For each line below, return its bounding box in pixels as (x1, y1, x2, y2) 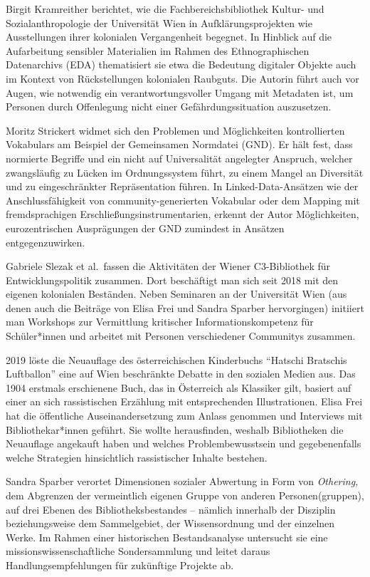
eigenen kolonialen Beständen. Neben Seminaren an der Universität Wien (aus (6, 286, 347, 301)
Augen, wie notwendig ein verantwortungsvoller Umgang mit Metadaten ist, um (6, 85, 354, 100)
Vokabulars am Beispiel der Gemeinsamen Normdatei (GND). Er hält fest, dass (6, 137, 353, 152)
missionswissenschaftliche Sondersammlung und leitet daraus (6, 544, 270, 558)
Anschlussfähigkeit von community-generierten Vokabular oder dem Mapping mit (6, 192, 360, 207)
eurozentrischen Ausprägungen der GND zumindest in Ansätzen (6, 220, 285, 235)
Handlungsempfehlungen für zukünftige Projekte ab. (6, 557, 234, 572)
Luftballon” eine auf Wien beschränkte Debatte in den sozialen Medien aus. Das (6, 366, 356, 381)
